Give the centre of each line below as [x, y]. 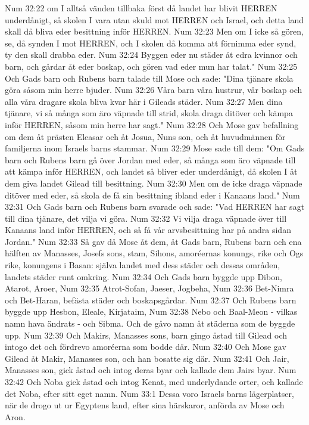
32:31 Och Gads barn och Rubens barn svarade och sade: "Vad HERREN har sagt [155, 207]
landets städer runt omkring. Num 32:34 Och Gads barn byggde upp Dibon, [143, 276]
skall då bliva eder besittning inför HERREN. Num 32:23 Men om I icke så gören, [154, 31]
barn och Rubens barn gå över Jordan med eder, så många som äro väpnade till [150, 159]
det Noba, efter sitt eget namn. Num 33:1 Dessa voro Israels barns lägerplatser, [149, 393]
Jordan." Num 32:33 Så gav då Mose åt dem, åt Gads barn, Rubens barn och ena [153, 241]
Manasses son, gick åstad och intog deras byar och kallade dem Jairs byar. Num [151, 370]
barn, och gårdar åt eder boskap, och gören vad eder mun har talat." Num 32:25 [151, 66]
